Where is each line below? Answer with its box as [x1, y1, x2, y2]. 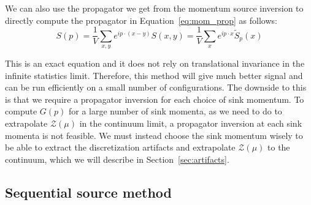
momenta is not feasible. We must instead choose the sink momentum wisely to [5, 129, 303, 141]
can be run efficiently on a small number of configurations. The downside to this [5, 81, 307, 94]
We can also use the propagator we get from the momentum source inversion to [5, 2, 304, 14]
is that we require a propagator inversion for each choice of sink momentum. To [5, 92, 304, 105]
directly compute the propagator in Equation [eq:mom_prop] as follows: [5, 13, 277, 26]
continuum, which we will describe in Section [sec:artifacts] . [5, 152, 229, 165]
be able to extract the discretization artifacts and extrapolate [5, 141, 236, 154]
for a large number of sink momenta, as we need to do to [68, 105, 282, 117]
